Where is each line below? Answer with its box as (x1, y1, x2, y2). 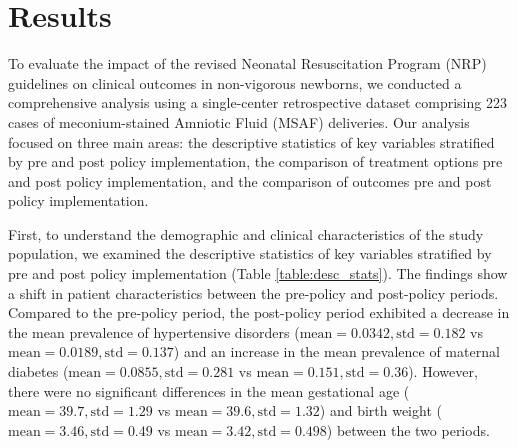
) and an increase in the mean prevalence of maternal (173, 341, 500, 362)
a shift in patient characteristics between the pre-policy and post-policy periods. (8, 282, 499, 303)
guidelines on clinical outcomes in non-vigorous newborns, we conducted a (8, 72, 462, 93)
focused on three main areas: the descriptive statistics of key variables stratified (8, 131, 495, 152)
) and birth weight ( (319, 400, 442, 421)
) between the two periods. (326, 419, 490, 440)
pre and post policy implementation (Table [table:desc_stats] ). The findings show (8, 263, 508, 284)
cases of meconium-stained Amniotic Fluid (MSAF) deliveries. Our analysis (8, 111, 470, 132)
